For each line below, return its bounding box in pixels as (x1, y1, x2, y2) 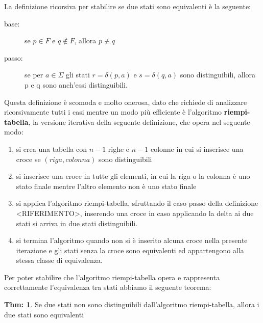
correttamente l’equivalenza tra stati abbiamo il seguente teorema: (4, 282, 211, 292)
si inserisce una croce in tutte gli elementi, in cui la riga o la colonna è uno (16, 171, 250, 181)
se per (25, 69, 43, 80)
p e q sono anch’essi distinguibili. (25, 79, 128, 90)
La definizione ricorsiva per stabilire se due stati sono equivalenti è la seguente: (4, 1, 251, 11)
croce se (16, 153, 41, 164)
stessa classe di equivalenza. (16, 255, 103, 265)
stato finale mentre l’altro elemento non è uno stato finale (16, 180, 197, 191)
